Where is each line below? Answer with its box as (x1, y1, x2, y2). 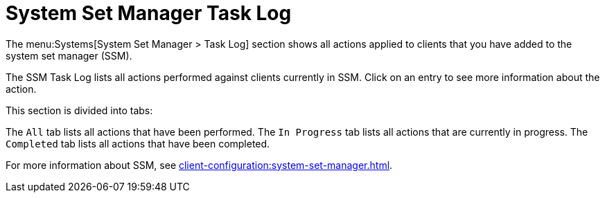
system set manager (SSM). (6, 49, 132, 62)
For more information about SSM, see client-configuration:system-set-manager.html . (6, 159, 393, 171)
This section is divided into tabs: (6, 104, 153, 116)
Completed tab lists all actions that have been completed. (6, 137, 270, 150)
